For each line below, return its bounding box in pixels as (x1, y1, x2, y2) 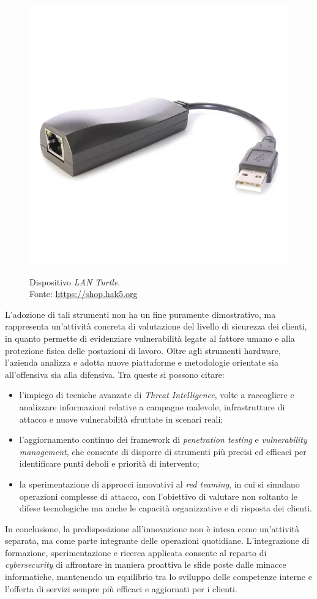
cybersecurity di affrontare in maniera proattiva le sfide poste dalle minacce (5, 558, 286, 571)
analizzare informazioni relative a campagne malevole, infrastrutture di (19, 400, 285, 413)
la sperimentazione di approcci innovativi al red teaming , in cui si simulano (19, 477, 300, 490)
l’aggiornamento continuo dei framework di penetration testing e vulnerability (19, 433, 307, 446)
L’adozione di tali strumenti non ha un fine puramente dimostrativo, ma (5, 307, 276, 320)
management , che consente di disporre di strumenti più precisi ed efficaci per (19, 445, 307, 458)
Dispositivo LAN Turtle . (29, 275, 121, 288)
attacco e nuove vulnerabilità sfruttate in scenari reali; (19, 412, 223, 425)
